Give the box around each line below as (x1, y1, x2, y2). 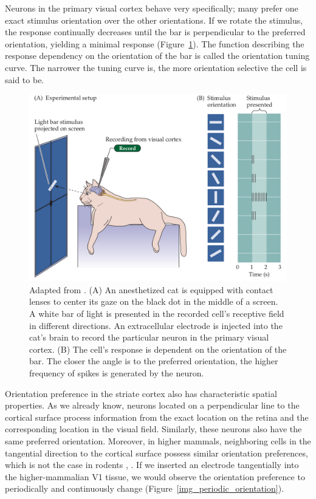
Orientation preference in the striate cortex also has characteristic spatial (5, 387, 277, 399)
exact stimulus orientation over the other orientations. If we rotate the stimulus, (5, 13, 303, 26)
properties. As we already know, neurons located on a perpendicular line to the (5, 399, 300, 412)
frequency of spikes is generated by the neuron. (29, 366, 204, 379)
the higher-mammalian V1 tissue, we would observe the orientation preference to (5, 470, 305, 483)
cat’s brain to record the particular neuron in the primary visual (29, 331, 269, 344)
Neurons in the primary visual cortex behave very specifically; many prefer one (5, 2, 298, 14)
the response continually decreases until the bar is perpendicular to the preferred (5, 25, 306, 38)
